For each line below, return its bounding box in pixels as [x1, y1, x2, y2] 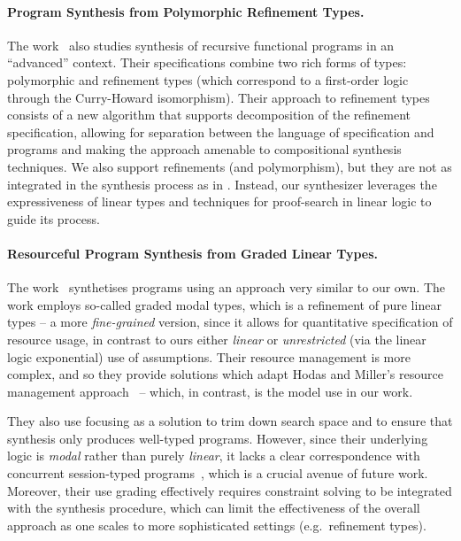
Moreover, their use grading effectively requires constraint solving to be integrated [7, 481, 452, 499]
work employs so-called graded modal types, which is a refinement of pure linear [7, 295, 442, 313]
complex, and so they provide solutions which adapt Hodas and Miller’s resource [7, 365, 443, 383]
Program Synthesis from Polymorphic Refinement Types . [7, 2, 365, 20]
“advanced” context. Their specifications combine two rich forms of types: [7, 53, 407, 72]
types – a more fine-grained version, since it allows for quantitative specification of [7, 313, 453, 331]
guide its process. [7, 209, 100, 228]
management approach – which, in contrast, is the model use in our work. [7, 382, 413, 400]
